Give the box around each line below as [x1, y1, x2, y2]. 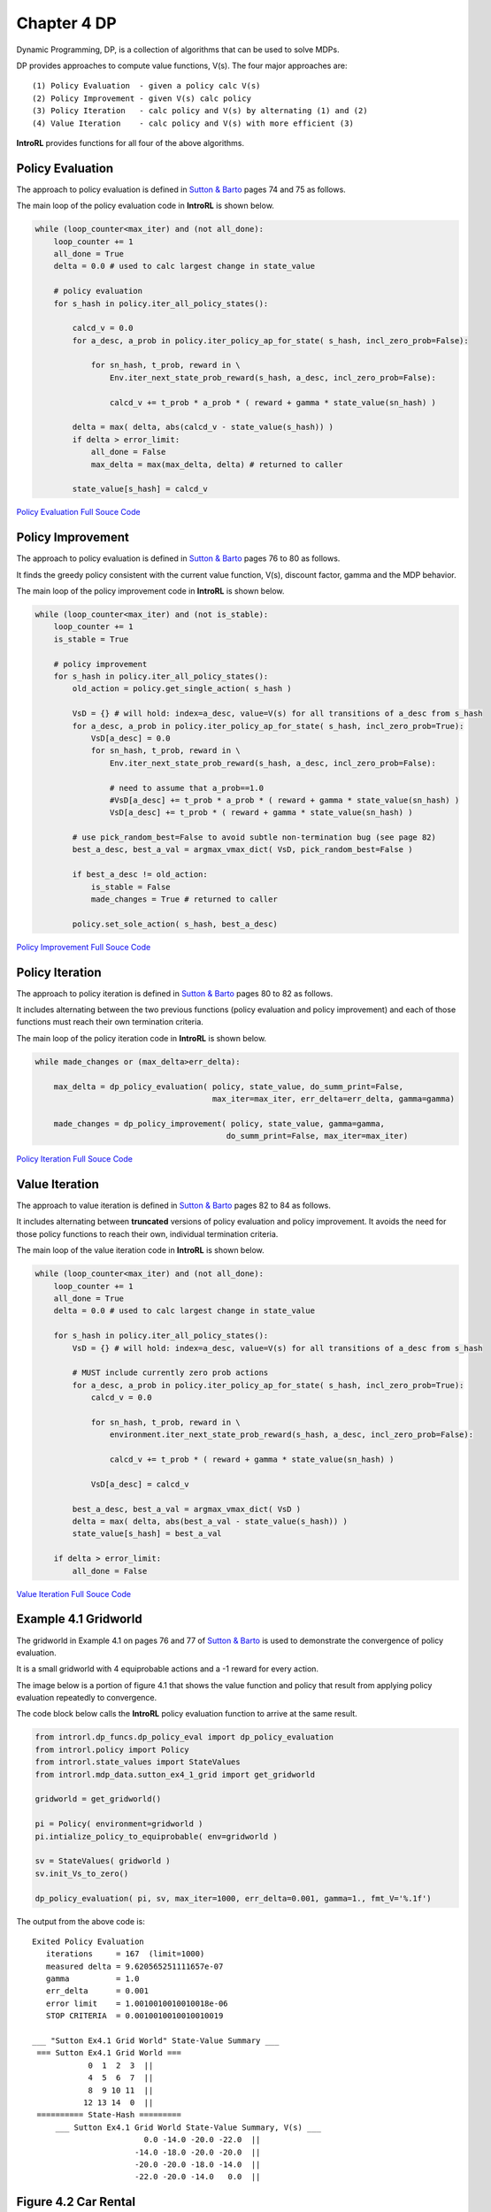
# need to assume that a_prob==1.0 [109, 783, 265, 793]
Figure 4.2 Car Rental [16, 2194, 136, 2209]
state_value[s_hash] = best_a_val [72, 1529, 222, 1539]
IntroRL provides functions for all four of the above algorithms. [16, 137, 245, 148]
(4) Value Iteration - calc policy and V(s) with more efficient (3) [32, 118, 354, 128]
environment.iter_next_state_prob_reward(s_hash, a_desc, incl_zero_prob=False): [109, 1430, 473, 1440]
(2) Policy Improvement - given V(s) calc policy [32, 93, 252, 104]
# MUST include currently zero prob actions [72, 1368, 269, 1378]
